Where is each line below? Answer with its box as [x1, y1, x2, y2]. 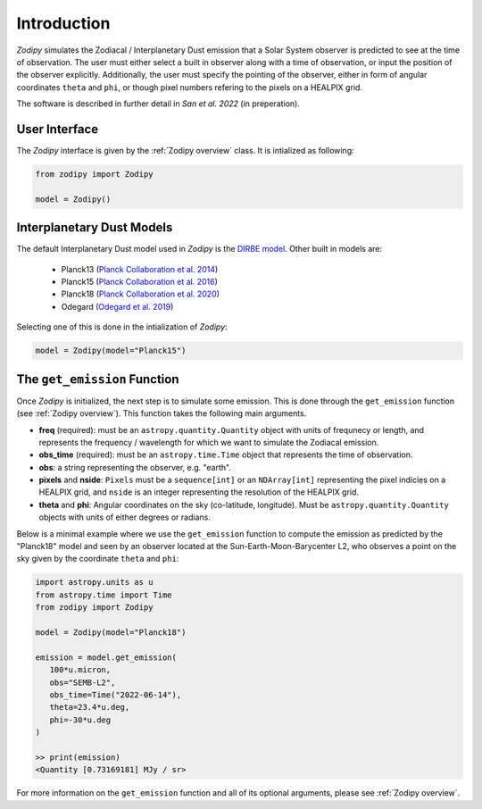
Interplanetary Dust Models [16, 220, 173, 236]
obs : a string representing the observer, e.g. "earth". [38, 462, 232, 472]
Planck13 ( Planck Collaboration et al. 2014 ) [61, 263, 219, 274]
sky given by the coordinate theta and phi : [16, 554, 179, 564]
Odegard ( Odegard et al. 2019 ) [61, 301, 174, 312]
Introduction [16, 13, 111, 33]
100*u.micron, [49, 665, 112, 675]
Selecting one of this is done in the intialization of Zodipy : [16, 321, 228, 332]
